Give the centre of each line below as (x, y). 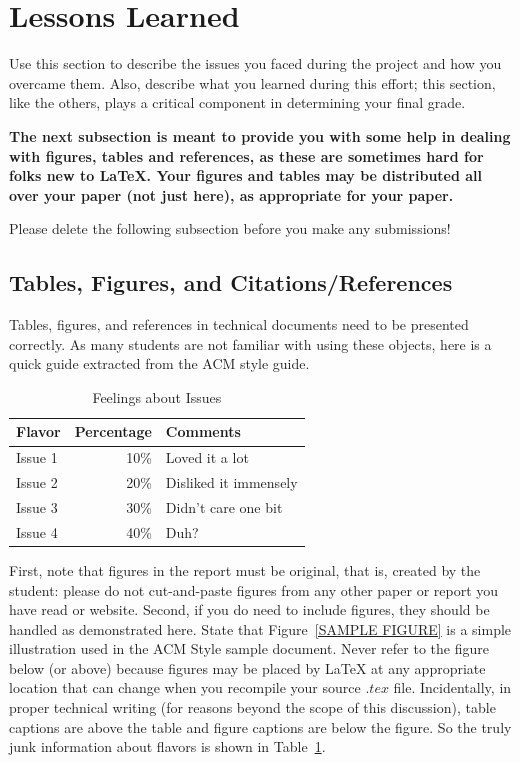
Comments (203, 431)
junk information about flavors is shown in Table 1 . (167, 746)
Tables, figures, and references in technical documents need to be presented (239, 324)
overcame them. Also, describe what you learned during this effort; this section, (252, 82)
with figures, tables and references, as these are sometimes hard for (246, 155)
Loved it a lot (207, 457)
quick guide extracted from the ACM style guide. (159, 363)
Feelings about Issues (157, 396)
